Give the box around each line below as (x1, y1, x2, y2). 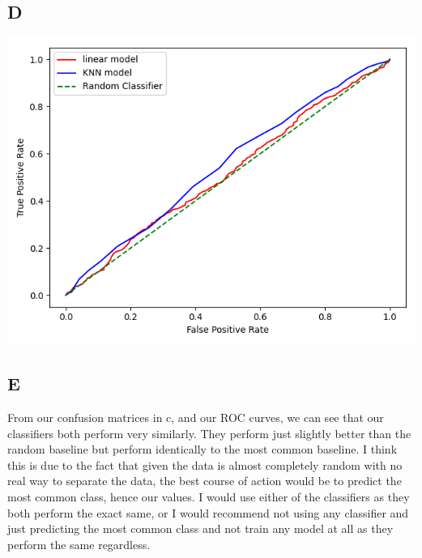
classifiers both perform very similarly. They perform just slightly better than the (7, 424, 411, 441)
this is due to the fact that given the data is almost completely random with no (7, 456, 403, 473)
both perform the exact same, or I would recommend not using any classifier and (7, 504, 409, 521)
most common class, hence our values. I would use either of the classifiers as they (7, 488, 410, 505)
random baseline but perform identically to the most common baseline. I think (7, 441, 398, 458)
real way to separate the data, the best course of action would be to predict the (7, 472, 402, 489)
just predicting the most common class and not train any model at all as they (7, 520, 394, 537)
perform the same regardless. (7, 535, 151, 552)
